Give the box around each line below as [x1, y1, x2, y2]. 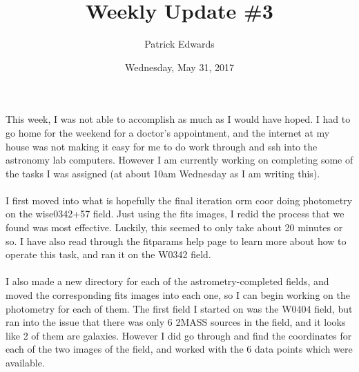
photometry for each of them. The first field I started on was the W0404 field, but [6, 301, 353, 315]
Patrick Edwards [144, 37, 215, 51]
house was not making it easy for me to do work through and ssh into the [6, 139, 318, 153]
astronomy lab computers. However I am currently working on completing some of [6, 153, 353, 167]
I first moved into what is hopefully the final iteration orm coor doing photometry [6, 193, 353, 207]
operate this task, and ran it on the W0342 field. [6, 247, 211, 262]
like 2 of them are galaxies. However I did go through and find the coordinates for [6, 328, 352, 342]
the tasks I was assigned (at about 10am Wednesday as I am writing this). [6, 166, 320, 180]
